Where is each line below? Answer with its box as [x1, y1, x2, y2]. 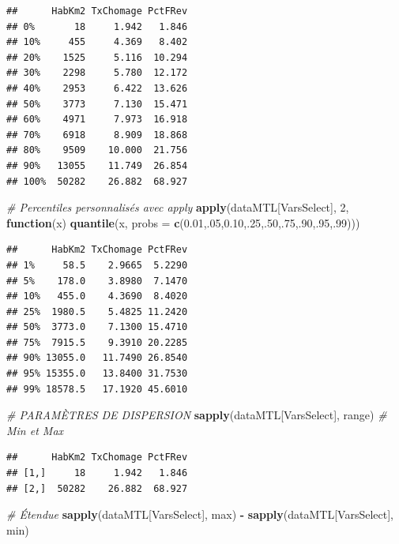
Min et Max [6, 422, 64, 438]
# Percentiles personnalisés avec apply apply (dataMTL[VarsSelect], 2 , [6, 199, 349, 216]
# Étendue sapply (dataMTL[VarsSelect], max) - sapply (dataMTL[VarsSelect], [6, 506, 393, 523]
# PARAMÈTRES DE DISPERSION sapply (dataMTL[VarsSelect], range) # [6, 407, 387, 423]
